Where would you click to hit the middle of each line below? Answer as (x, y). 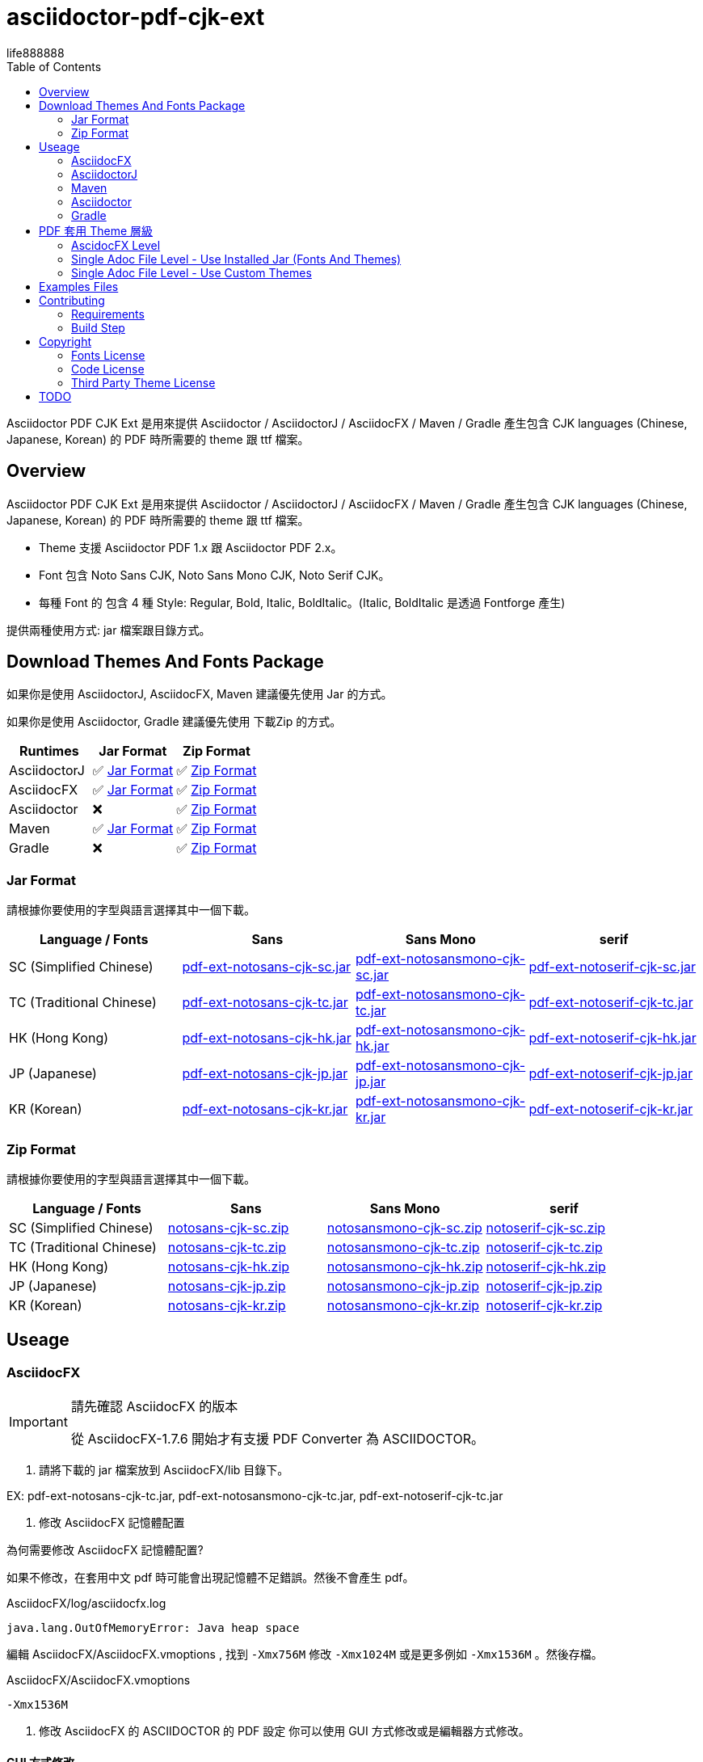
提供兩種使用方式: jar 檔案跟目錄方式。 (109, 630)
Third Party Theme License (143, 382)
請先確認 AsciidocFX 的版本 (154, 1407)
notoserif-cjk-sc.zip (546, 1227)
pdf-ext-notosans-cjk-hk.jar (267, 1038)
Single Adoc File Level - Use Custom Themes (192, 272)
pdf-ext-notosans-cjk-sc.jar (267, 967)
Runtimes (49, 751)
